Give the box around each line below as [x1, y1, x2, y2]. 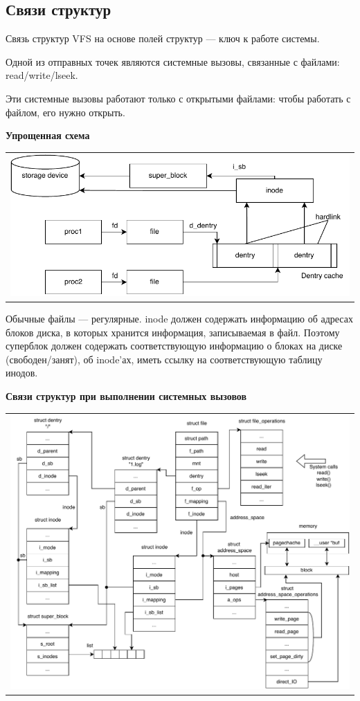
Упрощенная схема [6, 128, 90, 143]
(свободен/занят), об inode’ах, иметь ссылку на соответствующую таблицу [6, 352, 323, 366]
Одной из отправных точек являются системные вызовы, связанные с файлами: [6, 54, 340, 69]
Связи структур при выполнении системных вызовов [6, 389, 247, 403]
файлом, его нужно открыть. [6, 104, 125, 119]
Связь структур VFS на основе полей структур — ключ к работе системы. [6, 31, 320, 46]
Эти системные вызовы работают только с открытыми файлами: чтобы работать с [6, 91, 351, 105]
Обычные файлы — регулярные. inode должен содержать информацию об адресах [6, 311, 353, 326]
